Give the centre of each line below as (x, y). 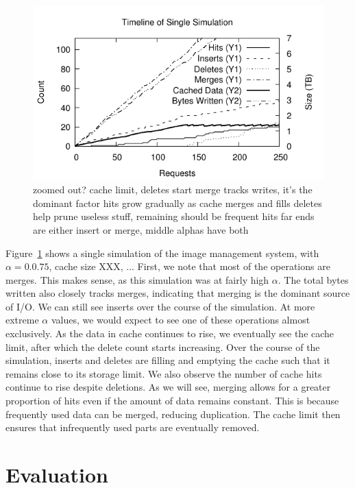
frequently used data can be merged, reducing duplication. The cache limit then (173, 414)
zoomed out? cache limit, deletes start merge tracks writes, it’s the (173, 190)
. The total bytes (313, 279)
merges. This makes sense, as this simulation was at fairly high (137, 279)
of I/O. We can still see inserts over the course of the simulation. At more (160, 306)
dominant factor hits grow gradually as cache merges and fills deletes (177, 203)
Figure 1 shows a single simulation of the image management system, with (162, 253)
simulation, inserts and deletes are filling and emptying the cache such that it (168, 360)
